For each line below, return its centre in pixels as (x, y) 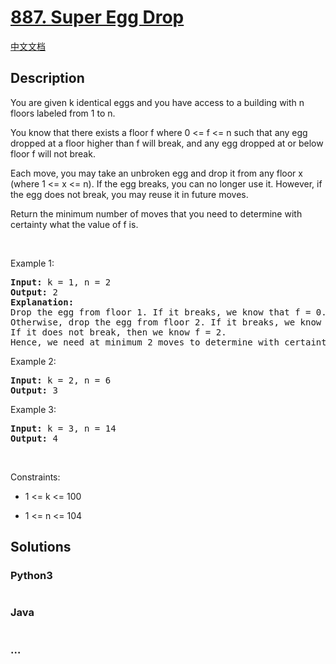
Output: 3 (34, 390)
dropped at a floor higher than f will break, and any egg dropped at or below (167, 143)
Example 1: (32, 263)
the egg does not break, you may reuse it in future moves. (129, 194)
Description (47, 78)
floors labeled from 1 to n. (63, 113)
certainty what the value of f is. (74, 224)
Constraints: (35, 477)
